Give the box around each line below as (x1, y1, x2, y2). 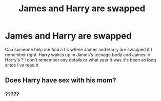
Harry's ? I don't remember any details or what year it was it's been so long (5, 57, 156, 62)
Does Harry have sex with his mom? (5, 76, 116, 84)
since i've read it (5, 62, 39, 68)
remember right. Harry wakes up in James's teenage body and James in (5, 52, 150, 58)
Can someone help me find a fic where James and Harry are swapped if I (5, 46, 152, 52)
